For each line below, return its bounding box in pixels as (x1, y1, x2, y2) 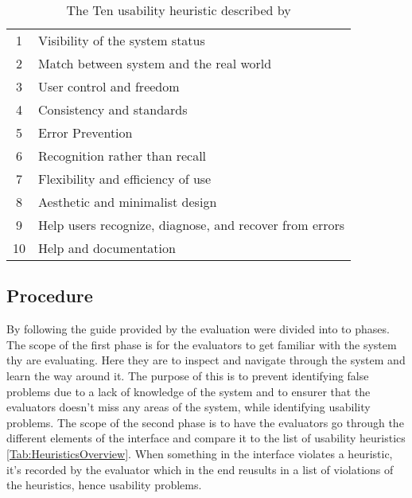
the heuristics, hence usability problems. (6, 477, 202, 493)
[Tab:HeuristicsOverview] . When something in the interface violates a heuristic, (6, 445, 393, 461)
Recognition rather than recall (38, 146, 207, 165)
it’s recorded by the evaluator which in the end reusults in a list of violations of (6, 461, 394, 477)
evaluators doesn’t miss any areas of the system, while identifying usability (6, 399, 371, 415)
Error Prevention (38, 123, 133, 142)
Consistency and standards (38, 100, 188, 119)
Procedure (6, 283, 93, 308)
